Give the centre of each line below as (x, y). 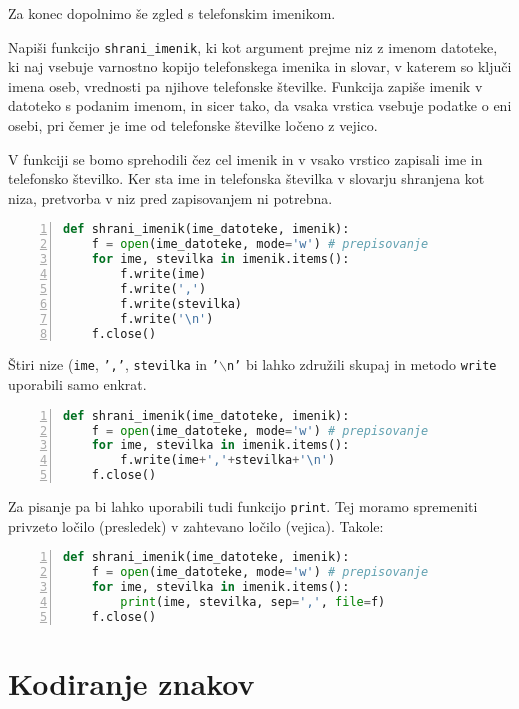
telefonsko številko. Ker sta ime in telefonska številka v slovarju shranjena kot (246, 178)
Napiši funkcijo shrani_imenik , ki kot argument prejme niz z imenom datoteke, (253, 46)
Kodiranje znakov (131, 682)
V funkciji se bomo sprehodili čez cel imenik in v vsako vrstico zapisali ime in (245, 158)
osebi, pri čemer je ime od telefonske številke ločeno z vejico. (193, 125)
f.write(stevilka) (181, 303)
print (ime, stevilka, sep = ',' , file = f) (253, 601)
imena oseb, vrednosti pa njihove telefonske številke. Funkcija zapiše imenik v (245, 85)
